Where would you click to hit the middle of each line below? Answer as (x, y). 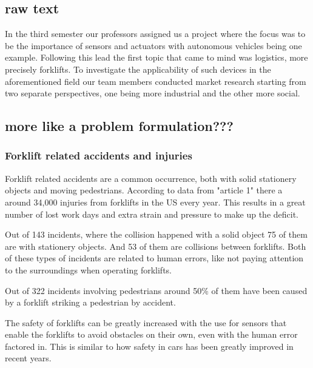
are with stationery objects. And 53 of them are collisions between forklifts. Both (156, 246)
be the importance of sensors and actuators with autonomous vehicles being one (153, 45)
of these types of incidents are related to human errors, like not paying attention (154, 258)
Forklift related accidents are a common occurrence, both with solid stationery (151, 178)
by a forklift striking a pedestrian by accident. (90, 302)
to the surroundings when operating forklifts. (89, 269)
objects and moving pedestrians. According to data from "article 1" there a (144, 190)
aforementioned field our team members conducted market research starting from (156, 81)
